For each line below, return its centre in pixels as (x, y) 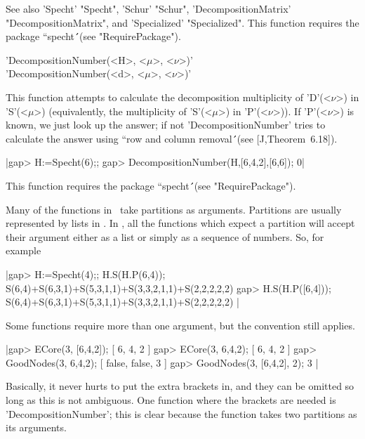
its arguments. (36, 427)
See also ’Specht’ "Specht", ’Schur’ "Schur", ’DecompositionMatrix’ (148, 8)
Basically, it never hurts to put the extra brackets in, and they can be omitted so (180, 386)
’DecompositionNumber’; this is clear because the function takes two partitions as (181, 413)
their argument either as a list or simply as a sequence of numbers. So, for (165, 236)
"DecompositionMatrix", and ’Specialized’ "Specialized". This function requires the (182, 22)
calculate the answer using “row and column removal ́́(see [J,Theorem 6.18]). (172, 138)
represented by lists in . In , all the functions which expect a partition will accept (180, 223)
